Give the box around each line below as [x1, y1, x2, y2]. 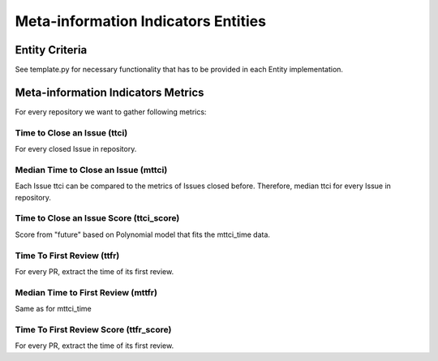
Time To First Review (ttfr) [15, 250, 120, 261]
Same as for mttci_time [15, 304, 92, 314]
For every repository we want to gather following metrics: [15, 106, 207, 117]
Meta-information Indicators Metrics [15, 85, 204, 99]
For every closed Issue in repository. [15, 144, 137, 154]
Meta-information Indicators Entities [15, 12, 267, 30]
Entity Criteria [15, 43, 88, 57]
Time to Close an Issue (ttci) [15, 127, 128, 138]
